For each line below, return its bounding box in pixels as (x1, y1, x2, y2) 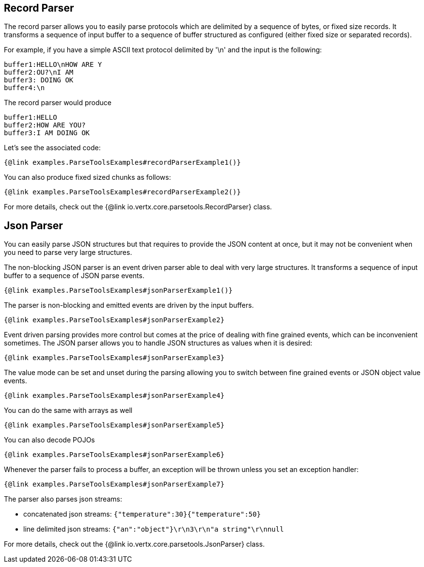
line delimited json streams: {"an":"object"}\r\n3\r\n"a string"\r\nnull (23, 525, 284, 534)
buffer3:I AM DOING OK (4, 129, 90, 137)
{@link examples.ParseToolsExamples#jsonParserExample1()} (4, 286, 233, 295)
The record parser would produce (4, 98, 111, 107)
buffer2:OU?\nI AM (4, 68, 74, 77)
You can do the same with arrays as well (4, 406, 133, 415)
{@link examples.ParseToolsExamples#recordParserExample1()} (4, 158, 241, 167)
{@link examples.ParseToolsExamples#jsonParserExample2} (4, 316, 225, 324)
